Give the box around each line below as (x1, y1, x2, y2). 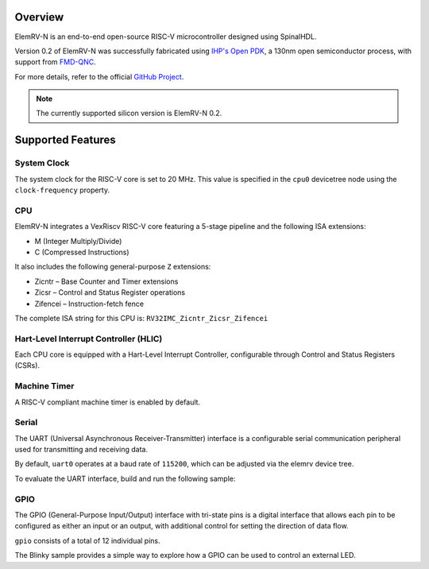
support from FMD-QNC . (14, 57, 97, 67)
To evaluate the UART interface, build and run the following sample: (14, 474, 236, 483)
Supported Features (14, 134, 117, 147)
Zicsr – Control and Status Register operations (34, 288, 186, 297)
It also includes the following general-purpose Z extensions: (14, 262, 211, 272)
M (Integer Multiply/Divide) (34, 236, 122, 246)
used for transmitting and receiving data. (14, 445, 149, 455)
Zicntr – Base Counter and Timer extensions (34, 277, 179, 286)
